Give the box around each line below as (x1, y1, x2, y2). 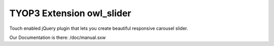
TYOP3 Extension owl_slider (9, 8, 131, 19)
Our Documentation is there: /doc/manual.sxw (9, 34, 106, 40)
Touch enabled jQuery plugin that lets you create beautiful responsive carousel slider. (9, 25, 188, 31)
